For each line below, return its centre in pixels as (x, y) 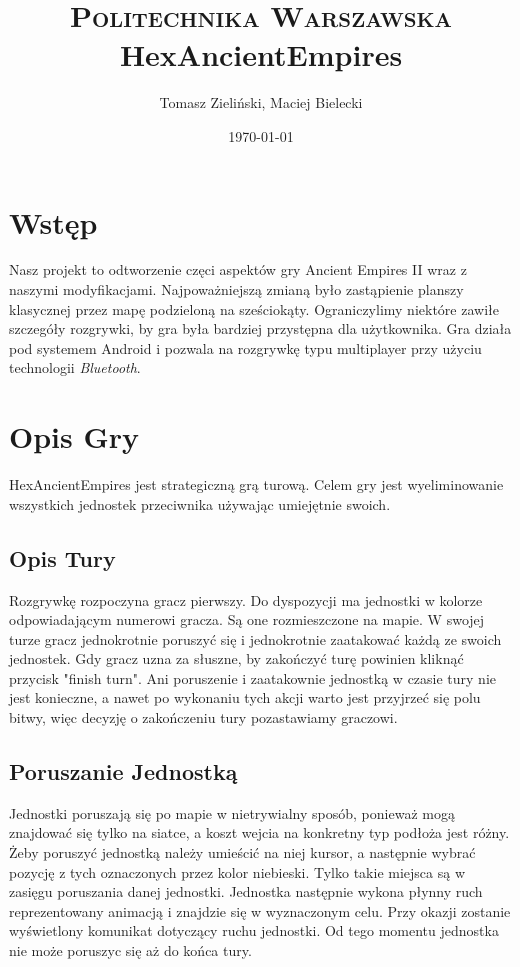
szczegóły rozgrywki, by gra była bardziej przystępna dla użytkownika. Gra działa (260, 328)
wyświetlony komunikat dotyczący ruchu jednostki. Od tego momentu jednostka (254, 930)
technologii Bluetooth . (75, 367)
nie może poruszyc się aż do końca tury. (130, 950)
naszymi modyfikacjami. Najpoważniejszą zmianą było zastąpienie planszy (236, 289)
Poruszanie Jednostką (123, 771)
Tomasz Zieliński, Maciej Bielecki (261, 102)
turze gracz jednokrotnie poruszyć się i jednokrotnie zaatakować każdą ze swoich (255, 638)
